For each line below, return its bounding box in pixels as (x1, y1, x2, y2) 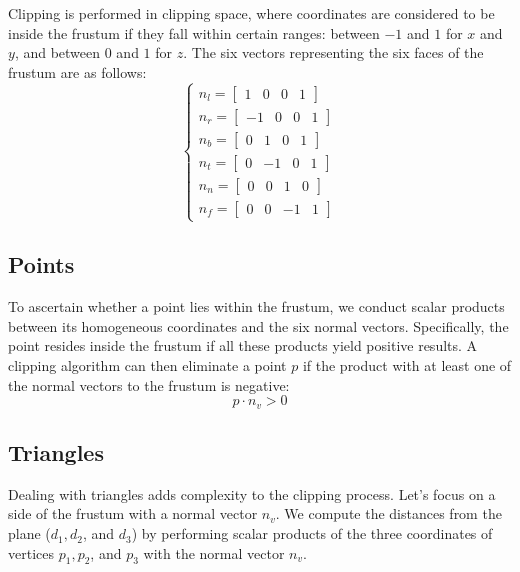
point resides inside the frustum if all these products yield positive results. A (8, 335, 478, 356)
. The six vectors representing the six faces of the (183, 42, 484, 63)
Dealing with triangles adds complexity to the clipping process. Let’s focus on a (8, 483, 496, 504)
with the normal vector (143, 542, 285, 563)
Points (8, 249, 75, 280)
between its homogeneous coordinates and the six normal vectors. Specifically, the (8, 315, 509, 336)
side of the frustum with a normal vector (8, 503, 258, 524)
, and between (14, 42, 101, 63)
